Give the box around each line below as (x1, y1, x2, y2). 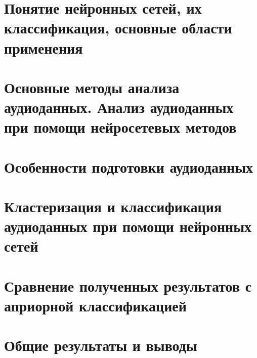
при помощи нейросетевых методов (4, 116, 237, 137)
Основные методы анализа (4, 76, 180, 97)
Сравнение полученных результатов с (4, 275, 252, 296)
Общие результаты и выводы (4, 335, 197, 355)
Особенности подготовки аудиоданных (4, 156, 253, 177)
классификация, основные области (4, 17, 232, 38)
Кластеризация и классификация (4, 196, 222, 217)
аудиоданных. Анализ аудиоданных (4, 97, 234, 117)
